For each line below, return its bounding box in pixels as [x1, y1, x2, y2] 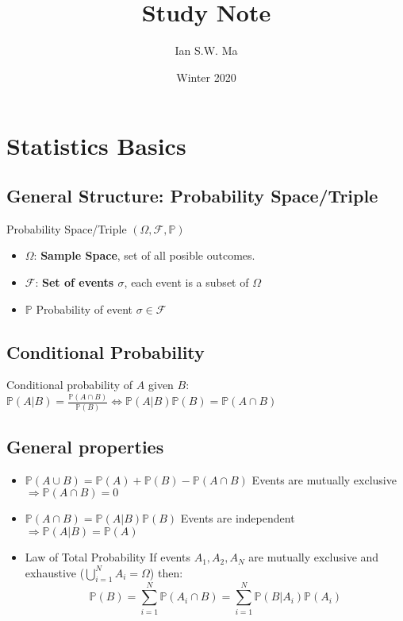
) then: [149, 564, 183, 580]
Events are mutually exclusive [251, 471, 397, 488]
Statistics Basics [6, 129, 186, 161]
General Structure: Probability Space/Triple [6, 183, 378, 208]
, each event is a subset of [124, 274, 249, 291]
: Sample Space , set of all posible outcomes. [33, 247, 255, 264]
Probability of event [36, 300, 133, 317]
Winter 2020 [176, 68, 236, 85]
